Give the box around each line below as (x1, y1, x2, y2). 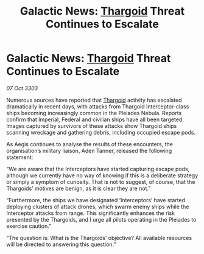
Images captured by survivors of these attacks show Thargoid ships (6, 122, 177, 129)
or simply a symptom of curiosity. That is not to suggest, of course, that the (6, 178, 195, 185)
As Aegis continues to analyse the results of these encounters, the (6, 140, 174, 147)
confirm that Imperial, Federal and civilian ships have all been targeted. (6, 116, 184, 123)
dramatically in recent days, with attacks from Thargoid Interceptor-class (6, 102, 189, 110)
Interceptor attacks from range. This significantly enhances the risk (6, 209, 175, 217)
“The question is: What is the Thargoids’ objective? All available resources (6, 234, 192, 241)
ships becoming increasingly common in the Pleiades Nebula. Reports (6, 109, 182, 116)
